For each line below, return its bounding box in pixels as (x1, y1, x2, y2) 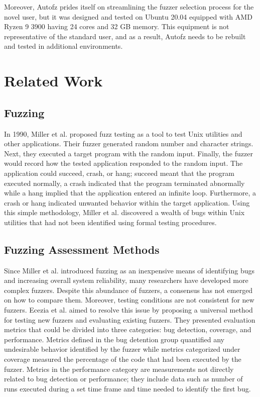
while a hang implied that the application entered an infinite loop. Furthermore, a (4, 187, 256, 198)
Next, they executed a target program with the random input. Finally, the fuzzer (4, 148, 253, 158)
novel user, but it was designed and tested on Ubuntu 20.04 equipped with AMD (4, 11, 252, 22)
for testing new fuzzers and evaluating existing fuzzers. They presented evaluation (4, 314, 255, 325)
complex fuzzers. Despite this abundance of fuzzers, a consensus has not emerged (4, 284, 253, 295)
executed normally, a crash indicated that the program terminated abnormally (4, 177, 245, 188)
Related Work (4, 70, 103, 91)
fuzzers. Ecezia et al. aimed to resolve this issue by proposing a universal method (4, 305, 253, 315)
